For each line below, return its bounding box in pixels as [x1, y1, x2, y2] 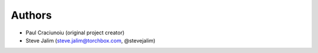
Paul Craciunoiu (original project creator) [25, 29, 125, 36]
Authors [11, 9, 52, 22]
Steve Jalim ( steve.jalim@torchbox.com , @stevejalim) [25, 37, 155, 44]
